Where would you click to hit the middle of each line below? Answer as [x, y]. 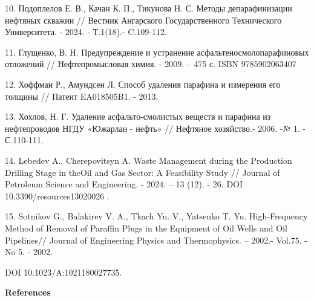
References [28, 292]
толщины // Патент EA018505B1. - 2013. [82, 96]
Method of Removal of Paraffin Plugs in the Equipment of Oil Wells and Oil [146, 228]
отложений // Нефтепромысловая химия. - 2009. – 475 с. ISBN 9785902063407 [151, 64]
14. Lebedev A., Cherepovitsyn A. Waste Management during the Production [149, 160]
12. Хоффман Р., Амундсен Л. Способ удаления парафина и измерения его [143, 84]
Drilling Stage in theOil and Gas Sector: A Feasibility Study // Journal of [142, 172]
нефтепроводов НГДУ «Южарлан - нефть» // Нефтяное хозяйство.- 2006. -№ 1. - [155, 128]
